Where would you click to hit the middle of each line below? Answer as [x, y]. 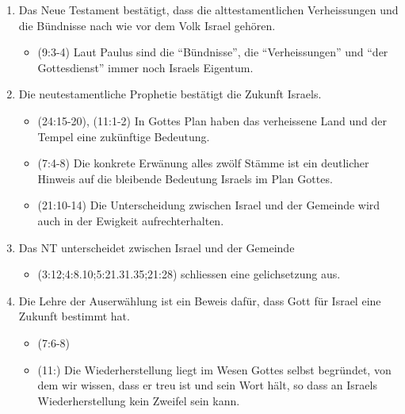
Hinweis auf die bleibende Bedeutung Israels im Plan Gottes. [185, 178]
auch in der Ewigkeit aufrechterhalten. [131, 220]
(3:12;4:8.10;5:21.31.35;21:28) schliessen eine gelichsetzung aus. [189, 274]
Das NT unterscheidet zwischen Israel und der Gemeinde [157, 247]
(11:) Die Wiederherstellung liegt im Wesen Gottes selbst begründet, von [214, 369]
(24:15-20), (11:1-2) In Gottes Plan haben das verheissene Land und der [212, 120]
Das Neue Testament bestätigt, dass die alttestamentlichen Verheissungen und [208, 10]
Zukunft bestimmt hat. [74, 316]
